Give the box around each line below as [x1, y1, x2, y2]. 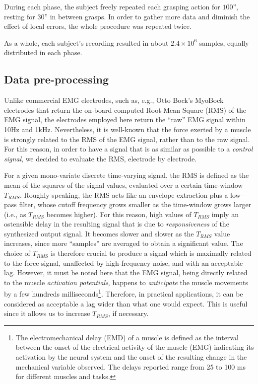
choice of [4, 248, 30, 258]
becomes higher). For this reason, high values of [46, 209, 192, 219]
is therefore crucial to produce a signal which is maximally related [51, 248, 252, 258]
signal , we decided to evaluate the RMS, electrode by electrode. [4, 153, 197, 163]
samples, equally [199, 37, 249, 48]
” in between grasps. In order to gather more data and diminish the [44, 11, 250, 21]
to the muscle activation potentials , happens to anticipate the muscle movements [4, 277, 248, 287]
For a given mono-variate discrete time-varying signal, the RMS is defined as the [4, 170, 249, 180]
